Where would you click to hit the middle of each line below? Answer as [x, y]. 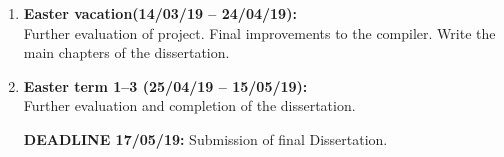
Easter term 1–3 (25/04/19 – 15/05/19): [165, 85]
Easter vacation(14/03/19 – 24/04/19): [160, 13]
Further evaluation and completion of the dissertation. [189, 105]
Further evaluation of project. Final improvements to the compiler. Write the [259, 32]
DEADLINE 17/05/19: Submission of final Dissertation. [205, 138]
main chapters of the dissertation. [126, 52]
